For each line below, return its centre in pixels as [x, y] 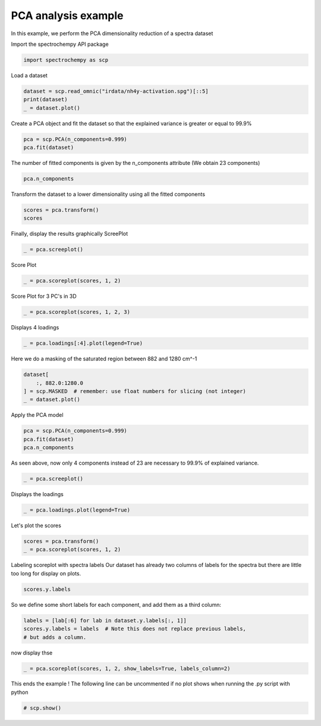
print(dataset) [45, 99]
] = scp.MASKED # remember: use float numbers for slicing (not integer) [135, 391]
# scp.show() [43, 708]
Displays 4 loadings [35, 328]
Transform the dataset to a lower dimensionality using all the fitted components [108, 194]
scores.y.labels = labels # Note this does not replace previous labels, [135, 629]
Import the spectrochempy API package [60, 44]
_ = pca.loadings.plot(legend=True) [77, 510]
